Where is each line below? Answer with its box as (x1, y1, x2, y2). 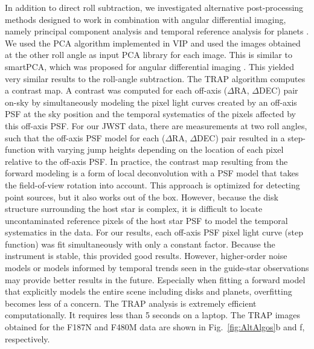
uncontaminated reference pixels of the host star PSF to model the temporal (5, 214, 288, 226)
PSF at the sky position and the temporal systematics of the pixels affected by (5, 107, 296, 120)
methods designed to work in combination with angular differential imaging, (5, 13, 286, 25)
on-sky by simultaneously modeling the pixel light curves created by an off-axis (5, 95, 297, 108)
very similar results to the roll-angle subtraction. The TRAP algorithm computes (5, 72, 306, 85)
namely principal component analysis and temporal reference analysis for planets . (5, 25, 309, 37)
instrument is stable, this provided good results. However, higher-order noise (5, 249, 287, 262)
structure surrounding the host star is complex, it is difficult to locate (5, 202, 263, 215)
